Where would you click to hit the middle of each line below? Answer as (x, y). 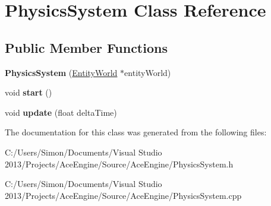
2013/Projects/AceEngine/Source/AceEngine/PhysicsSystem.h (119, 164)
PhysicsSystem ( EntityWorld (61, 72)
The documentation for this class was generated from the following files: (136, 132)
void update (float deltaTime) (61, 112)
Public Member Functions (86, 47)
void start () (29, 92)
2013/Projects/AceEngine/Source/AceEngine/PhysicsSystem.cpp (123, 195)
